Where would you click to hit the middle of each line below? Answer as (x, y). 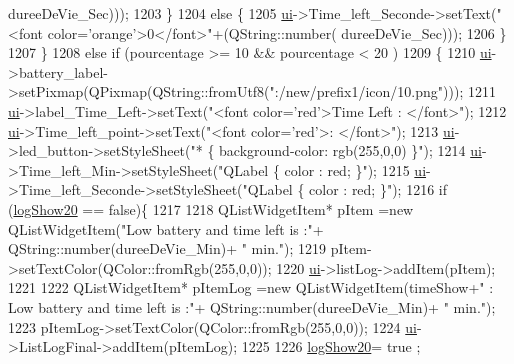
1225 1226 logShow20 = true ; (331, 346)
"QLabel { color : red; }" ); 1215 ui (322, 169)
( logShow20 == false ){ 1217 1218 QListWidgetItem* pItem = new (211, 208)
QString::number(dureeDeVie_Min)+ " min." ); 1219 (167, 248)
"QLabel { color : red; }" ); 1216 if (345, 189)
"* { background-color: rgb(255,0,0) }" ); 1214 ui (336, 150)
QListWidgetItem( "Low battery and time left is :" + (166, 228)
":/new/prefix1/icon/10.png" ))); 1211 (382, 91)
